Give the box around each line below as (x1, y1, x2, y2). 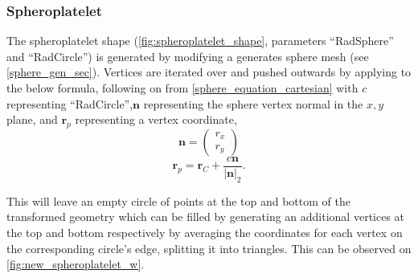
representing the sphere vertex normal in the (143, 95, 363, 112)
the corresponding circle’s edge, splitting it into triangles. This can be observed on (6, 239, 412, 256)
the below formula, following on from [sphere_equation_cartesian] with (6, 80, 359, 96)
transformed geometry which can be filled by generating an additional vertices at (6, 208, 405, 225)
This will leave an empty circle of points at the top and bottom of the (6, 192, 350, 209)
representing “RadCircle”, (6, 95, 133, 112)
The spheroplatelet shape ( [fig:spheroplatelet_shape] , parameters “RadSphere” (6, 32, 394, 49)
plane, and (6, 111, 58, 128)
